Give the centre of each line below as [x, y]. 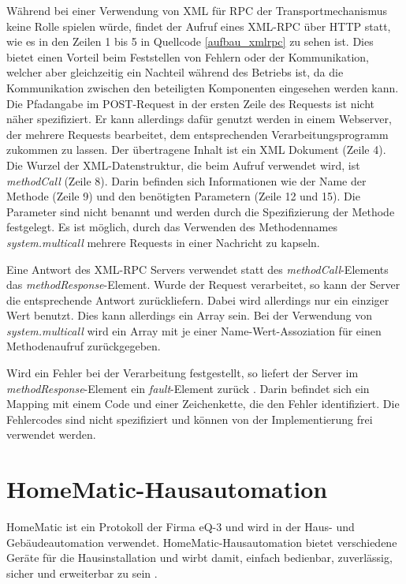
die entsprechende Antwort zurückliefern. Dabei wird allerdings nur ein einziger [198, 299]
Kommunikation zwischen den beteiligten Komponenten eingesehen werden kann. [203, 87]
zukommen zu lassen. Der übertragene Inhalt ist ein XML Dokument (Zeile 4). [196, 150]
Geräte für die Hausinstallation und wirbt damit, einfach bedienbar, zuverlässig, [199, 558]
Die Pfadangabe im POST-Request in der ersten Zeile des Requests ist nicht [190, 103]
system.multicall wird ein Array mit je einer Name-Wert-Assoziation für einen [194, 330]
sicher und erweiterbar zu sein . [82, 573]
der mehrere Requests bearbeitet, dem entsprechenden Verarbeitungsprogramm [197, 134]
